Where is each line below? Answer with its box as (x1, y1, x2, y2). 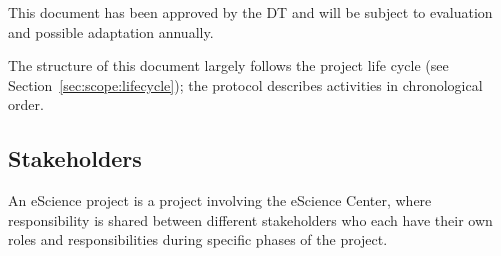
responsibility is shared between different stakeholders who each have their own (8, 209, 493, 230)
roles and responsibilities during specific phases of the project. (8, 229, 388, 250)
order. (8, 94, 44, 115)
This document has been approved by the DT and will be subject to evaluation (8, 2, 493, 22)
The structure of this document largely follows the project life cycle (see (8, 55, 449, 76)
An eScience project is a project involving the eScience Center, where (8, 190, 432, 211)
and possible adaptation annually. (8, 21, 214, 42)
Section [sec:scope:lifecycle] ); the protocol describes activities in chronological (8, 74, 483, 95)
